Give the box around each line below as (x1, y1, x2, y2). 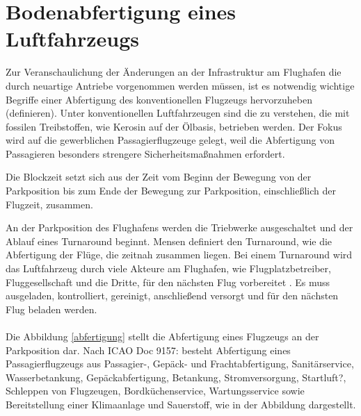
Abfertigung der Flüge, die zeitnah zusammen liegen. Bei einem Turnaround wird (6, 247, 353, 262)
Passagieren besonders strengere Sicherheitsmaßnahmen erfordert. (6, 146, 285, 160)
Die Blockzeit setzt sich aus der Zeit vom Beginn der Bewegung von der (6, 169, 312, 184)
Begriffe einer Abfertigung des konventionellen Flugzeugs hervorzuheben (6, 92, 312, 106)
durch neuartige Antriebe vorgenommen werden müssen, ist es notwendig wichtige (6, 78, 355, 92)
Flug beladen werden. (6, 301, 97, 316)
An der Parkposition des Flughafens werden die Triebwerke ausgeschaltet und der (6, 220, 353, 235)
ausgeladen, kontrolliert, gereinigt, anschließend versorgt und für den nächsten (6, 288, 339, 303)
